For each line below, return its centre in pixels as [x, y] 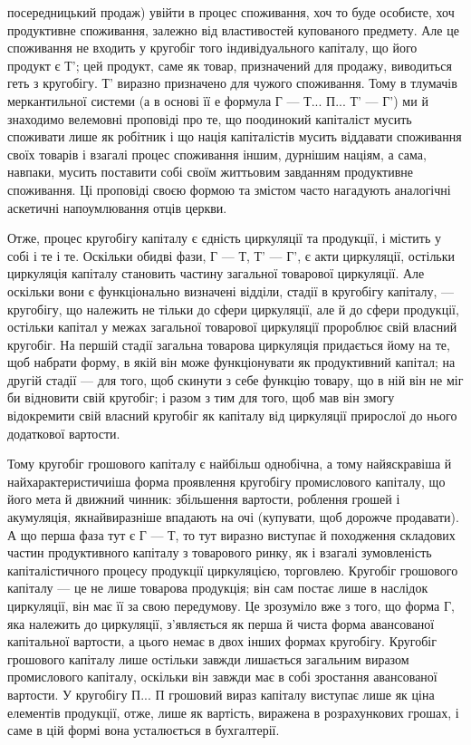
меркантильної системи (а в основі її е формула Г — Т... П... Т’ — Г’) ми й [218, 100]
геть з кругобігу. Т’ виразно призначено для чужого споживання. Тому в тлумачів [232, 83]
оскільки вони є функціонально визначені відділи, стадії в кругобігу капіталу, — [231, 290]
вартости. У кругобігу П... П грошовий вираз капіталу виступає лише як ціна [221, 694]
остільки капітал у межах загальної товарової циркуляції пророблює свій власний [232, 327]
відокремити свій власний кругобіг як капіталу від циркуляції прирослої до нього [232, 416]
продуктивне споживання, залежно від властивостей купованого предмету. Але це [233, 29]
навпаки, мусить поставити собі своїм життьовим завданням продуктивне [211, 172]
